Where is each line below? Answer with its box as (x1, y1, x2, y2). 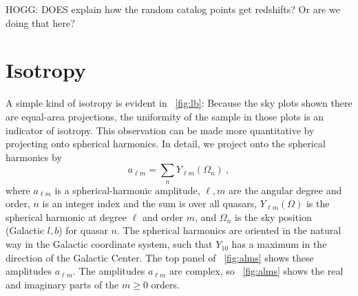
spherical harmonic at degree (6, 209, 127, 224)
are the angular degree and (229, 182, 342, 197)
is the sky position (235, 209, 312, 224)
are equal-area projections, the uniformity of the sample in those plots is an (6, 109, 324, 123)
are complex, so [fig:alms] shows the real (169, 264, 344, 278)
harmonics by (6, 149, 62, 164)
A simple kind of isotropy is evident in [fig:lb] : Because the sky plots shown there (6, 96, 352, 110)
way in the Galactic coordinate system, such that (6, 237, 213, 251)
